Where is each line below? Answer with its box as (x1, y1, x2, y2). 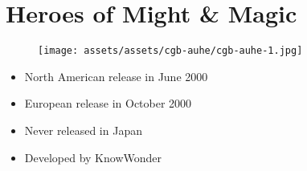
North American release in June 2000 (24, 67, 208, 84)
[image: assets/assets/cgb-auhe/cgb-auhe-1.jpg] (38, 45, 303, 57)
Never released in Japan (24, 121, 142, 138)
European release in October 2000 (24, 95, 192, 112)
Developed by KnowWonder (24, 149, 162, 165)
